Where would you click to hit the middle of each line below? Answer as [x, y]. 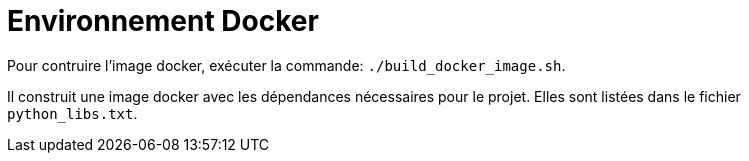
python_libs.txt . [72, 113]
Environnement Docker [163, 21]
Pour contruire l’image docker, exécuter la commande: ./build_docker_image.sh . [286, 65]
